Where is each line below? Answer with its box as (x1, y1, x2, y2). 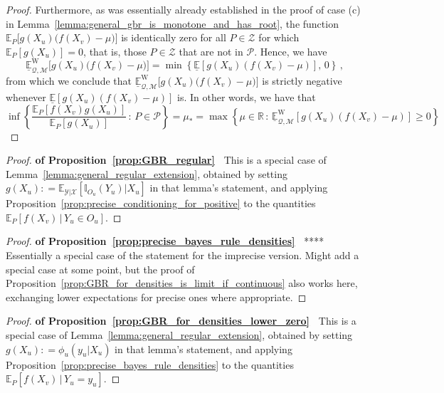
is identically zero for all (121, 30, 226, 45)
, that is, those (83, 43, 147, 58)
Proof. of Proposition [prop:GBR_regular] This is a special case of (6, 152, 327, 167)
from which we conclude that (6, 73, 132, 88)
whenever (6, 89, 46, 104)
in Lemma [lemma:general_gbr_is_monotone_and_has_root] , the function (6, 16, 339, 31)
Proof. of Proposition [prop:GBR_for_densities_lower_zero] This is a (6, 313, 356, 328)
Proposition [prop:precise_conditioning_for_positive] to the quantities (6, 196, 316, 211)
